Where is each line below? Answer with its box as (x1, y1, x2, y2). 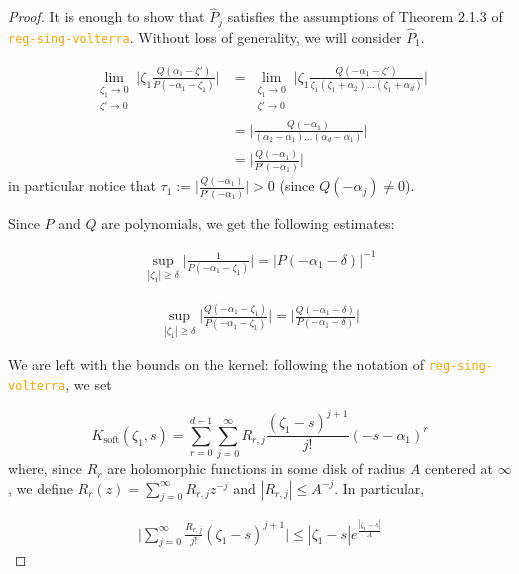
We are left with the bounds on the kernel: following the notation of (8, 354, 424, 375)
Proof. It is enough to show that (8, 6, 205, 27)
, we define (8, 477, 73, 498)
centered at (424, 458, 494, 479)
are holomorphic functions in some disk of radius (107, 458, 406, 479)
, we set (65, 374, 112, 395)
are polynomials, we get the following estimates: (101, 212, 395, 233)
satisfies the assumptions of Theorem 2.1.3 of (227, 6, 503, 27)
